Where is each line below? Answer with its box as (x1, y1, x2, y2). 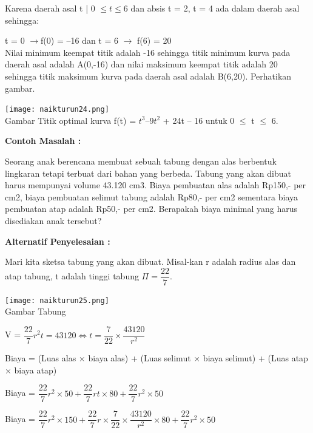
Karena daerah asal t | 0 (5, 2, 95, 14)
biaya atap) (14, 363, 57, 376)
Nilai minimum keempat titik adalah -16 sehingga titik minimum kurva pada (5, 46, 291, 58)
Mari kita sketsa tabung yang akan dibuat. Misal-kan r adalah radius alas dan (5, 255, 296, 268)
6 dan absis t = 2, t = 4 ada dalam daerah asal (123, 2, 300, 14)
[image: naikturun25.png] (5, 296, 109, 305)
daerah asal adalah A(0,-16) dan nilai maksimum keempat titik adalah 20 (5, 58, 278, 70)
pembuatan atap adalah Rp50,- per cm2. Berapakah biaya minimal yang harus (5, 202, 298, 215)
